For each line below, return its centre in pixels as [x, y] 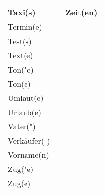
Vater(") [22, 126]
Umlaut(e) [26, 98]
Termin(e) [25, 27]
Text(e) [21, 55]
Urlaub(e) [25, 112]
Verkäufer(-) [29, 140]
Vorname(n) [28, 155]
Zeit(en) [81, 12]
